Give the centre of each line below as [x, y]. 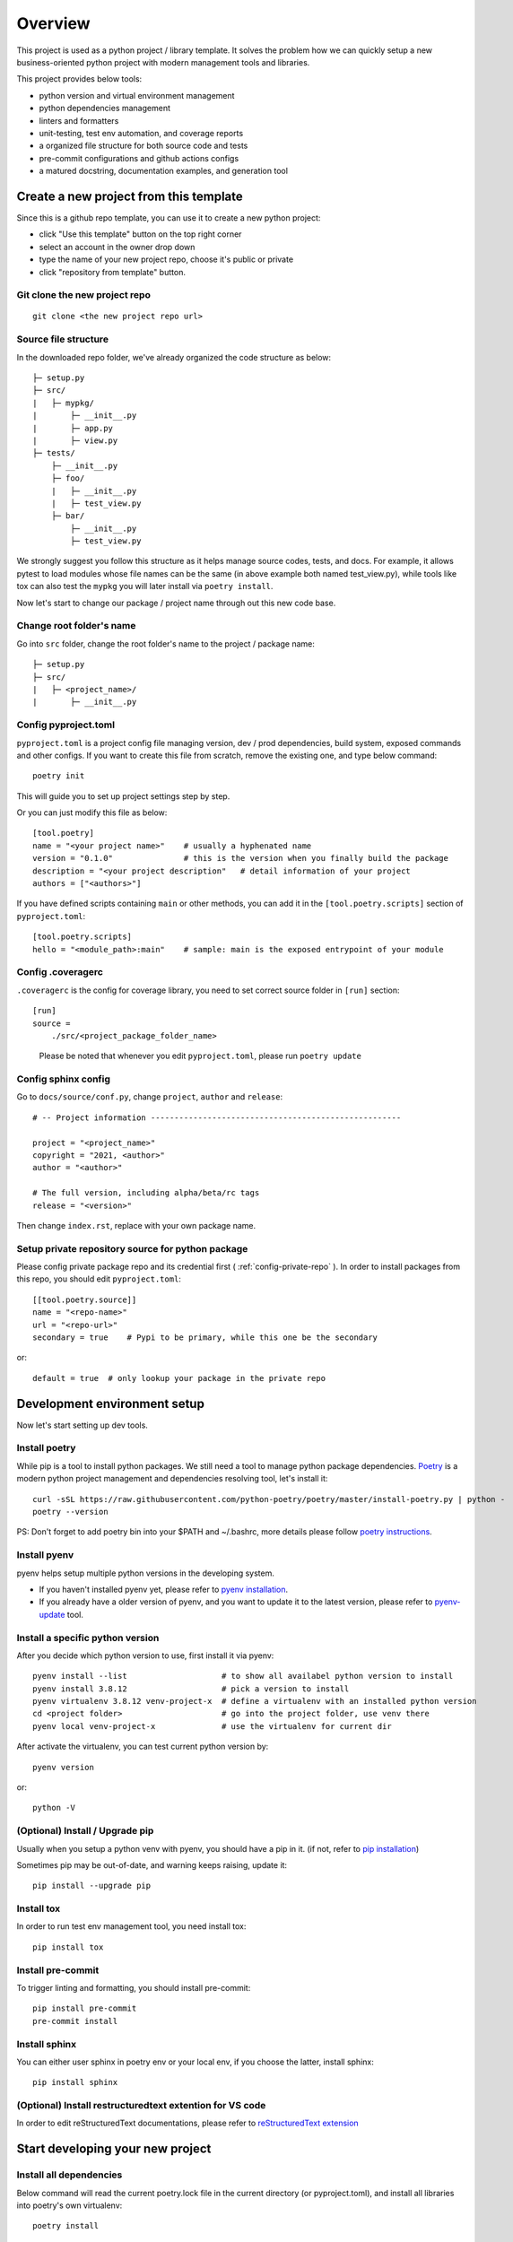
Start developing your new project [114, 2149]
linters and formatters [79, 120]
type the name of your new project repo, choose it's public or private [166, 259]
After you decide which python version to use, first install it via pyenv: [145, 1655]
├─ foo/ [68, 478]
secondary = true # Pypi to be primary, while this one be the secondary [205, 1338]
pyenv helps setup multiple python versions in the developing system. [146, 1573]
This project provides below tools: [79, 79]
